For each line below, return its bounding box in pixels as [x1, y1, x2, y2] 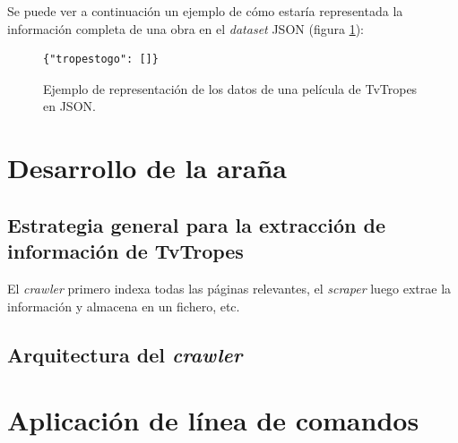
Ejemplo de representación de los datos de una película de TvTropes [43, 79, 418, 98]
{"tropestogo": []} [43, 53, 159, 66]
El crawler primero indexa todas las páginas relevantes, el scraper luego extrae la [7, 278, 452, 297]
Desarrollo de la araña [7, 149, 287, 186]
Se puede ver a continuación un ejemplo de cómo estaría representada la [7, 2, 403, 20]
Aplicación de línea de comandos [7, 402, 419, 439]
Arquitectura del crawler [7, 340, 243, 368]
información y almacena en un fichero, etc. [7, 296, 240, 315]
